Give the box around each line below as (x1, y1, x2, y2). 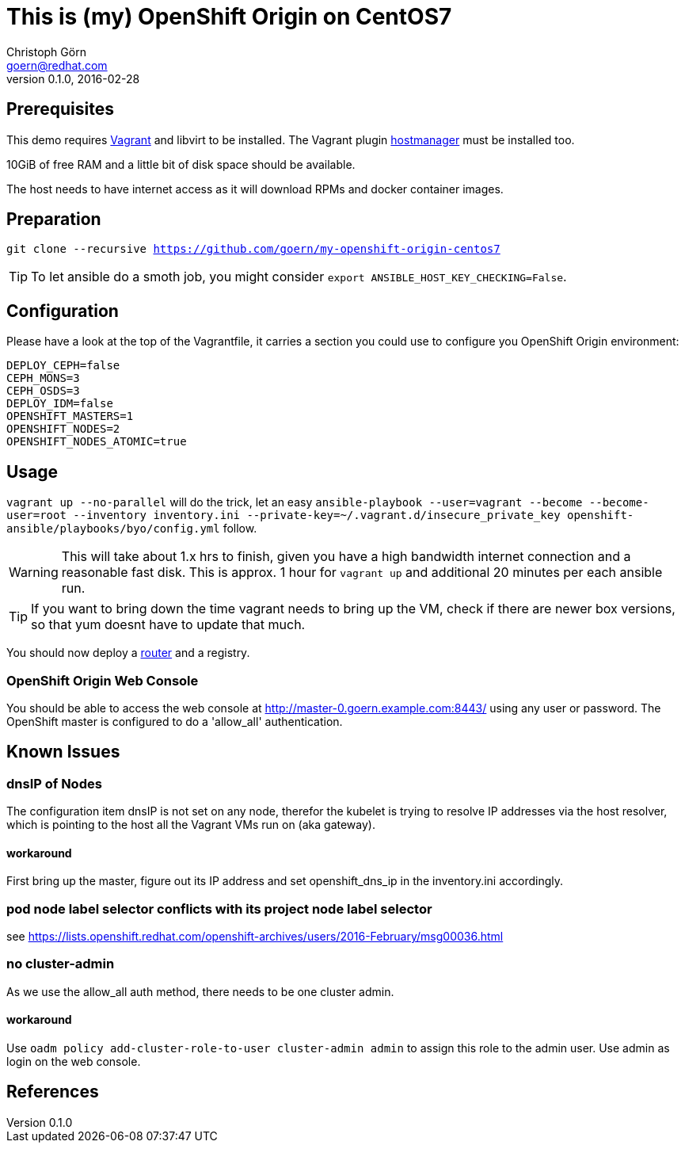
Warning (9, 564, 59, 581)
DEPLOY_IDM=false (6, 397, 113, 410)
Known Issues (6, 742, 120, 762)
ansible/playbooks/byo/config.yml (6, 522, 220, 536)
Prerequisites (6, 99, 114, 120)
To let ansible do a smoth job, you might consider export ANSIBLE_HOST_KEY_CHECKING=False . (31, 269, 567, 285)
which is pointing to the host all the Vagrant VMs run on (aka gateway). (6, 818, 375, 832)
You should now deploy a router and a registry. (6, 646, 250, 660)
